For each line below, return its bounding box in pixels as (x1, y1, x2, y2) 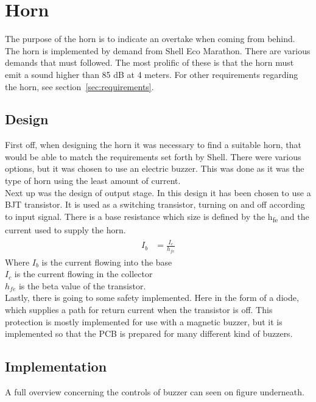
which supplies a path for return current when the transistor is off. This (5, 303, 273, 316)
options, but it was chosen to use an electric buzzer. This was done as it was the (5, 162, 304, 175)
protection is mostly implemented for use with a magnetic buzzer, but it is (5, 315, 283, 328)
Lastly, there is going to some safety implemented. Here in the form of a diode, (5, 291, 299, 304)
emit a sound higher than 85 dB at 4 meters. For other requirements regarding (5, 68, 298, 80)
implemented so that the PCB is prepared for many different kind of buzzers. (5, 327, 293, 340)
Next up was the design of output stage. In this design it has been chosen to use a (5, 186, 311, 199)
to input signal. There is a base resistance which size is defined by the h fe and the (5, 210, 309, 224)
